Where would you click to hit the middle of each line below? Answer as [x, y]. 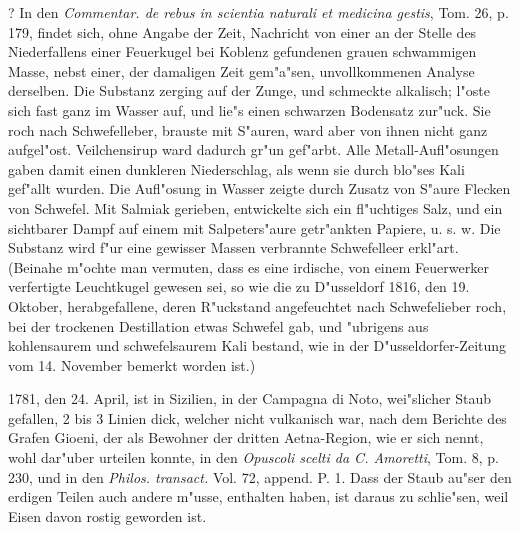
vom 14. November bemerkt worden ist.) [132, 364]
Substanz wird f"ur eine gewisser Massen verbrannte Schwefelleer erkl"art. [233, 247]
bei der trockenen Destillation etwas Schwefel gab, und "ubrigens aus [218, 325]
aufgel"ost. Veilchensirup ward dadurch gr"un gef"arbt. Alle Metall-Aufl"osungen [253, 149]
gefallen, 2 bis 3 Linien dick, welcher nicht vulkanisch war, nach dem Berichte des [257, 417]
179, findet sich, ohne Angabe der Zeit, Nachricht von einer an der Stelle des [242, 31]
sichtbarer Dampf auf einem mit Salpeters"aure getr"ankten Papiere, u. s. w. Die [254, 227]
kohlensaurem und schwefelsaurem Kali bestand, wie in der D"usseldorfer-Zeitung [257, 345]
